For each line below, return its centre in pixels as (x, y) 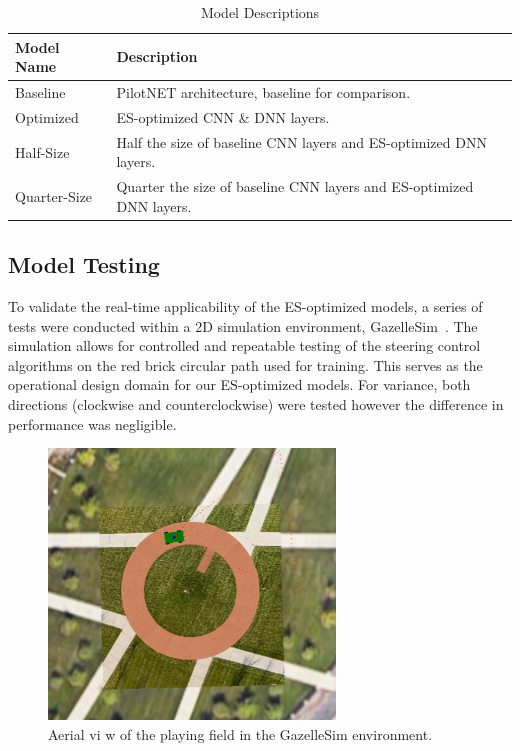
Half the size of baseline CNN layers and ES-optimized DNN (301, 141)
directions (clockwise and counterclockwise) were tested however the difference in (256, 404)
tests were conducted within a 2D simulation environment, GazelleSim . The (243, 325)
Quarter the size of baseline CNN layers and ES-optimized (295, 186)
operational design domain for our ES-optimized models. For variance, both (239, 384)
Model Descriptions (260, 12)
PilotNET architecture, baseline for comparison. (263, 92)
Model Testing (84, 264)
